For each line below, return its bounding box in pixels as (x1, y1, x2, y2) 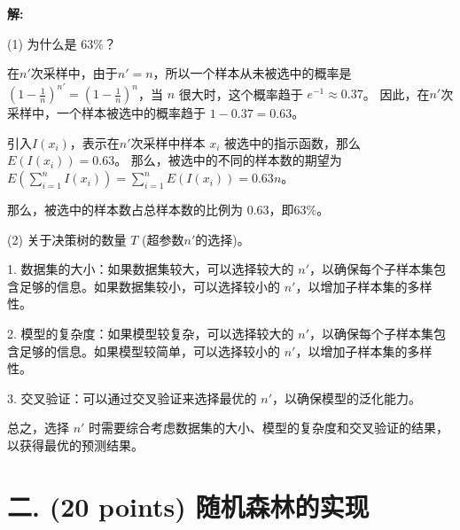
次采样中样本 (130, 133, 206, 152)
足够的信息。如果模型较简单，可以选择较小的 (19, 341, 280, 360)
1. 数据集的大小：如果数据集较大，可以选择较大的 (7, 260, 294, 278)
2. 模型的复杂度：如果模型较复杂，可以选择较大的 (7, 324, 294, 343)
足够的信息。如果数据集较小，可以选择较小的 (19, 277, 280, 295)
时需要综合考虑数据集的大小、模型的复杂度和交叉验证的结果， (89, 418, 449, 437)
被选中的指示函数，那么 (224, 133, 362, 152)
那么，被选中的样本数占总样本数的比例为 (7, 200, 243, 219)
